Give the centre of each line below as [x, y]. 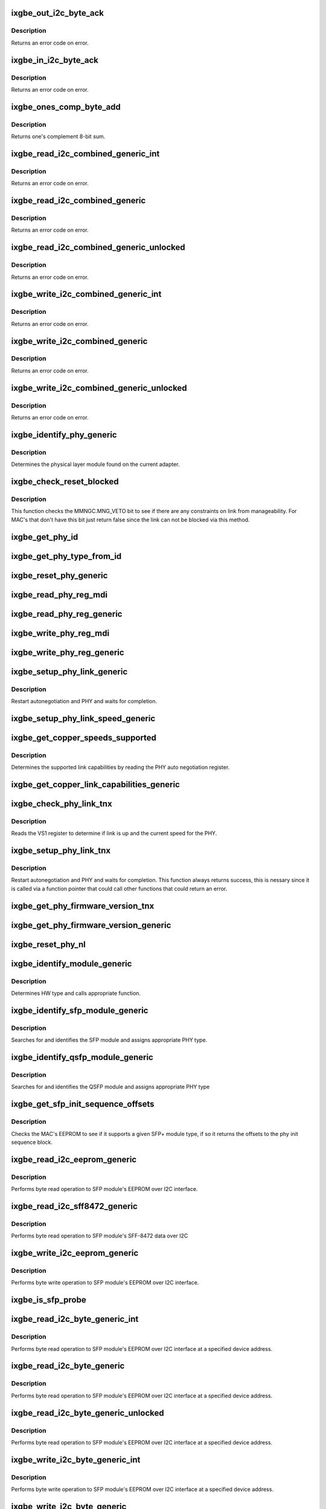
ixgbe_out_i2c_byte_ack [57, 13]
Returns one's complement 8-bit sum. [58, 136]
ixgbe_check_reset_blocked [65, 481]
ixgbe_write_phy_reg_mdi [60, 633]
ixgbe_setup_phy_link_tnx [61, 851]
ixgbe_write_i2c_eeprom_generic [75, 1253]
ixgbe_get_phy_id [45, 537]
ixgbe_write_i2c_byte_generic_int [76, 1460]
